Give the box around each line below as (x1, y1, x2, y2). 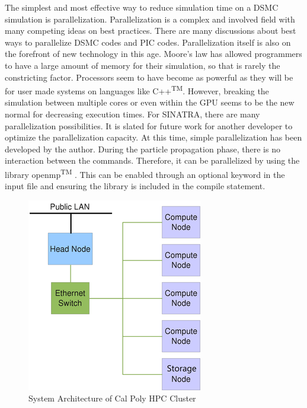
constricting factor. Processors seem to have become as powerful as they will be (5, 71, 293, 83)
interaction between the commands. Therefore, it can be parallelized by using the (5, 154, 300, 167)
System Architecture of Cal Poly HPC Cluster (28, 392, 196, 404)
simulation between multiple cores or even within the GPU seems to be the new (5, 96, 295, 109)
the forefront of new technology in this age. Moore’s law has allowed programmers (5, 47, 302, 60)
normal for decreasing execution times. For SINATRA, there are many (5, 108, 260, 120)
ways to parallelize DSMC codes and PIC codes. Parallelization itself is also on (5, 36, 291, 48)
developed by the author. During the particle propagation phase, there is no (5, 142, 280, 155)
